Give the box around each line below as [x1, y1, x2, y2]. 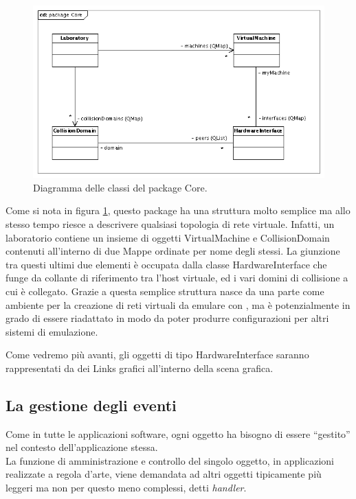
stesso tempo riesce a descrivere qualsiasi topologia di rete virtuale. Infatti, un [5, 216, 335, 231]
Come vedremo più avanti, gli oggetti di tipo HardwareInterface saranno [5, 347, 309, 362]
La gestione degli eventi [5, 394, 177, 415]
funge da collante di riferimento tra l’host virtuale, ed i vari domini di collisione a [5, 270, 348, 285]
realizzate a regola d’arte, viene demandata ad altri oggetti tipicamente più [5, 467, 322, 481]
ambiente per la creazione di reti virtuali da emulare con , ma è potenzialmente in [5, 297, 351, 312]
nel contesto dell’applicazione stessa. [5, 440, 158, 454]
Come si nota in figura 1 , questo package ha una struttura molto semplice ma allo [5, 203, 351, 218]
